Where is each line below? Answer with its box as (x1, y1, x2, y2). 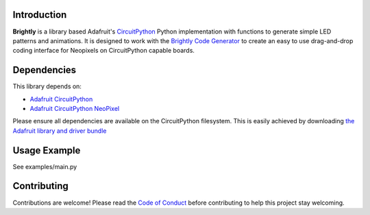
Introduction (12, 9, 67, 21)
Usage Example (12, 144, 81, 156)
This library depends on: (12, 82, 82, 90)
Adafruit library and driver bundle (12, 127, 107, 135)
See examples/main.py (12, 162, 77, 170)
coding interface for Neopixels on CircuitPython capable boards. (12, 47, 195, 55)
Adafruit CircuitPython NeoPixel (29, 104, 120, 112)
